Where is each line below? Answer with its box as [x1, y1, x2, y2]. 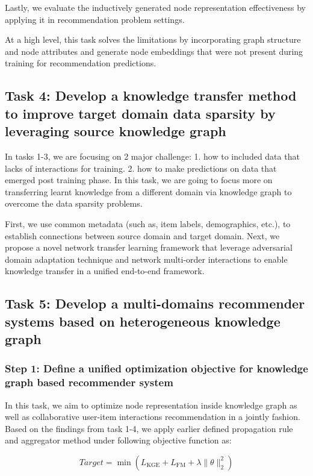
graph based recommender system [5, 375, 173, 390]
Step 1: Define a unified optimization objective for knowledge [5, 361, 308, 376]
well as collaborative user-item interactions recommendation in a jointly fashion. [5, 410, 300, 423]
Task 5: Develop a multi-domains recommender [5, 294, 305, 313]
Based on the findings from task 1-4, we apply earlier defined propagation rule [5, 422, 293, 434]
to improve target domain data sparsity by [5, 104, 276, 122]
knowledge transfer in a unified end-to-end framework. [5, 265, 205, 277]
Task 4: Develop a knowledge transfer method [5, 86, 297, 105]
